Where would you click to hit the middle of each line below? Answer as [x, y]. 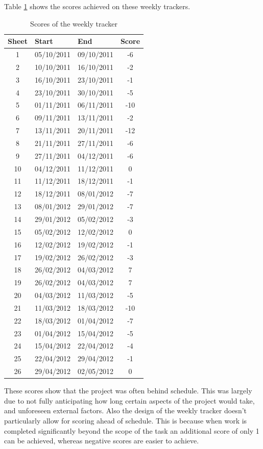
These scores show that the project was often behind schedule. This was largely [128, 391]
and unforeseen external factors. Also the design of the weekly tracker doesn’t [126, 410]
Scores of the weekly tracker [74, 23]
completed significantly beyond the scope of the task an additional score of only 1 [132, 430]
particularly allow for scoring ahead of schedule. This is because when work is [126, 420]
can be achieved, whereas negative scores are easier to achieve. [102, 441]
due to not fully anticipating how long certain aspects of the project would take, [129, 400]
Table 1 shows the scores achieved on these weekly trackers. [97, 6]
